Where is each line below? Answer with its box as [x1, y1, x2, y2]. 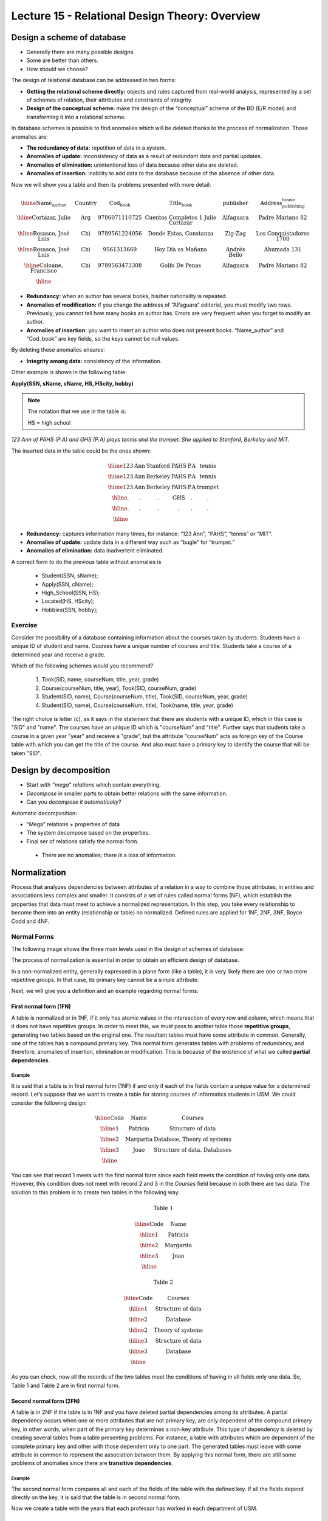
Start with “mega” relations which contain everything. [26, 781, 161, 788]
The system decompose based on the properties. [26, 829, 150, 837]
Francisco [30, 268, 57, 274]
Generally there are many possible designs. [26, 49, 135, 56]
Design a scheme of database [11, 32, 126, 43]
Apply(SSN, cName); [41, 580, 94, 588]
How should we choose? [26, 65, 88, 72]
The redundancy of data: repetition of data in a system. [26, 144, 166, 151]
